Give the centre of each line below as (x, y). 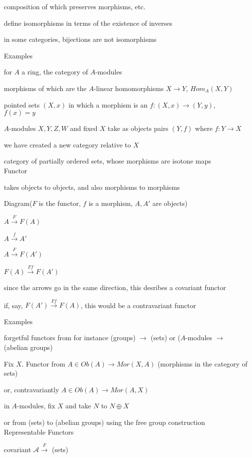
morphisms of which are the (45, 88)
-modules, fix (36, 406)
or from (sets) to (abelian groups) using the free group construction (105, 422)
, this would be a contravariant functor (138, 305)
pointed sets (22, 104)
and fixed (84, 128)
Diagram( (18, 203)
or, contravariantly (32, 389)
